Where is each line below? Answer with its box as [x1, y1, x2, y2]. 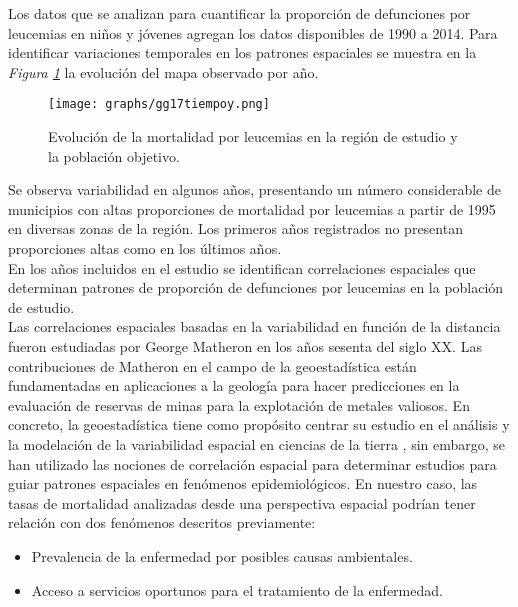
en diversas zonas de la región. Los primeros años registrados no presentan [8, 218, 463, 239]
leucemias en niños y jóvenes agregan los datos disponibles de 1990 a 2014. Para [8, 22, 498, 43]
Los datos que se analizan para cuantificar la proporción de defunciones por [8, 3, 471, 23]
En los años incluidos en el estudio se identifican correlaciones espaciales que [8, 257, 476, 278]
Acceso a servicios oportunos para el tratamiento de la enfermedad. [31, 579, 443, 600]
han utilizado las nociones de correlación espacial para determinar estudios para [8, 453, 497, 474]
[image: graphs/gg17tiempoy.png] [48, 97, 270, 112]
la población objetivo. [48, 145, 180, 166]
